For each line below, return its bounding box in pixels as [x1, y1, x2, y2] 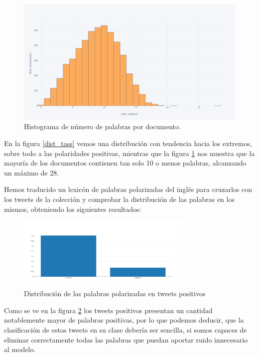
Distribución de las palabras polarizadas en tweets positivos [24, 288, 206, 299]
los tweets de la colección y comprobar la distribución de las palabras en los [4, 194, 235, 204]
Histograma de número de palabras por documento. [24, 121, 181, 132]
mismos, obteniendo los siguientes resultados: [4, 203, 141, 214]
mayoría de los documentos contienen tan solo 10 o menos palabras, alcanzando [4, 158, 247, 168]
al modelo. [4, 344, 36, 355]
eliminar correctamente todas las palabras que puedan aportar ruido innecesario [4, 334, 248, 345]
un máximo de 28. [4, 167, 59, 178]
